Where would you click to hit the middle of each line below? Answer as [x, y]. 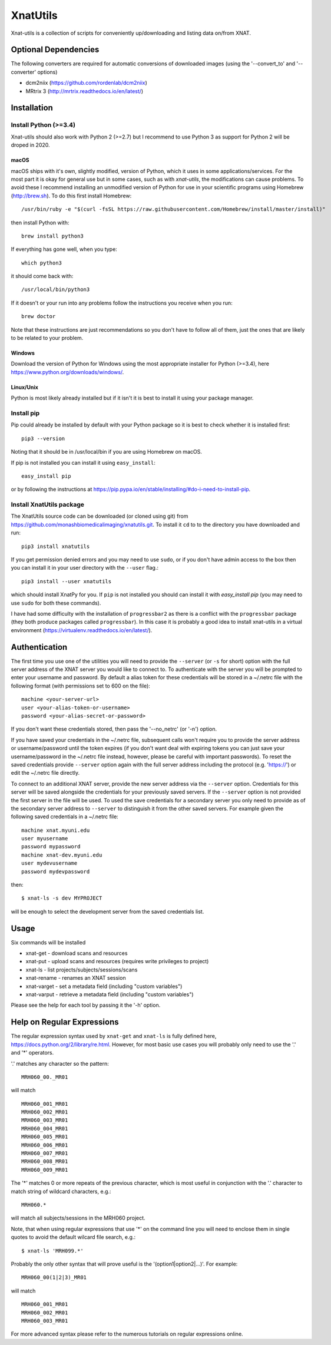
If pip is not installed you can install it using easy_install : [83, 462]
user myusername [45, 839]
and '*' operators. [32, 1053]
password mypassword [51, 847]
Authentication [39, 647]
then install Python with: [40, 222]
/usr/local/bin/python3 [56, 290]
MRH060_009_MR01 [45, 1170]
